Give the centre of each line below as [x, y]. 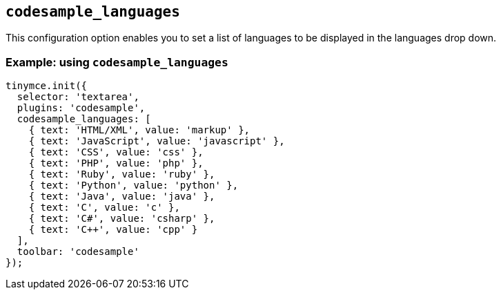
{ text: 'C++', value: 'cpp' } [113, 230]
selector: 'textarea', [78, 97]
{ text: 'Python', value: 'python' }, [134, 185]
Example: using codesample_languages [117, 62]
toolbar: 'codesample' [78, 252]
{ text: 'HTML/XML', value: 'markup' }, [139, 130]
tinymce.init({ [47, 86]
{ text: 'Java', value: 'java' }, [122, 197]
